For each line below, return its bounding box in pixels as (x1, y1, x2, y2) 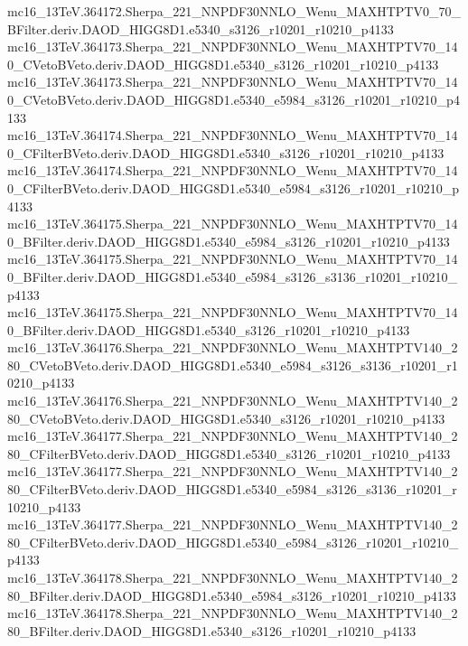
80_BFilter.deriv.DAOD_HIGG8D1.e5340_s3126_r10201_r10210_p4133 (7, 621, 417, 640)
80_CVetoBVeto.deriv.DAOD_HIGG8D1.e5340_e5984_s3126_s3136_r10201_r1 (7, 355, 458, 374)
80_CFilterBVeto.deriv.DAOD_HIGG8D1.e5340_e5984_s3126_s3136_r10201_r (7, 480, 457, 499)
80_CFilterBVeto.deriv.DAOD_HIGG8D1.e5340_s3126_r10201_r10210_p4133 (7, 444, 451, 463)
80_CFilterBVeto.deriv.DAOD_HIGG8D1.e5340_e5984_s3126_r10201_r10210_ (7, 532, 459, 551)
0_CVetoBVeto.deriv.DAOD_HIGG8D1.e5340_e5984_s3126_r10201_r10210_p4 (7, 89, 460, 108)
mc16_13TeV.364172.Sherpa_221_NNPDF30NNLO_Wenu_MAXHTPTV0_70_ (7, 2, 461, 20)
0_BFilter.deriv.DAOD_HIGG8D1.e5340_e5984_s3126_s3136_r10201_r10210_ (7, 267, 458, 286)
